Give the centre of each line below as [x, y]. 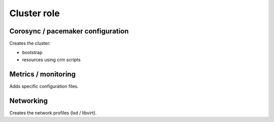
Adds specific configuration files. [44, 86]
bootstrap [32, 53]
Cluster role [35, 13]
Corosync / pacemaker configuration [69, 31]
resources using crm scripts [51, 59]
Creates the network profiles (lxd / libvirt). [53, 113]
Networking [29, 100]
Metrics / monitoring [43, 74]
